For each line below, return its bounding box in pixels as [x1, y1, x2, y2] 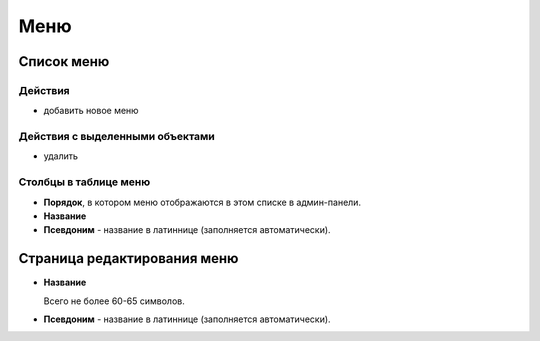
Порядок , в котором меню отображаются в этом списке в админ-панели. [43, 196, 362, 208]
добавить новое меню [43, 105, 139, 117]
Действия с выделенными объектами [18, 130, 215, 144]
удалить [43, 150, 79, 162]
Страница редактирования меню [18, 250, 239, 267]
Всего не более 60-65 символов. [43, 295, 185, 307]
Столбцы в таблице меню [18, 175, 151, 189]
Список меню [18, 53, 110, 70]
